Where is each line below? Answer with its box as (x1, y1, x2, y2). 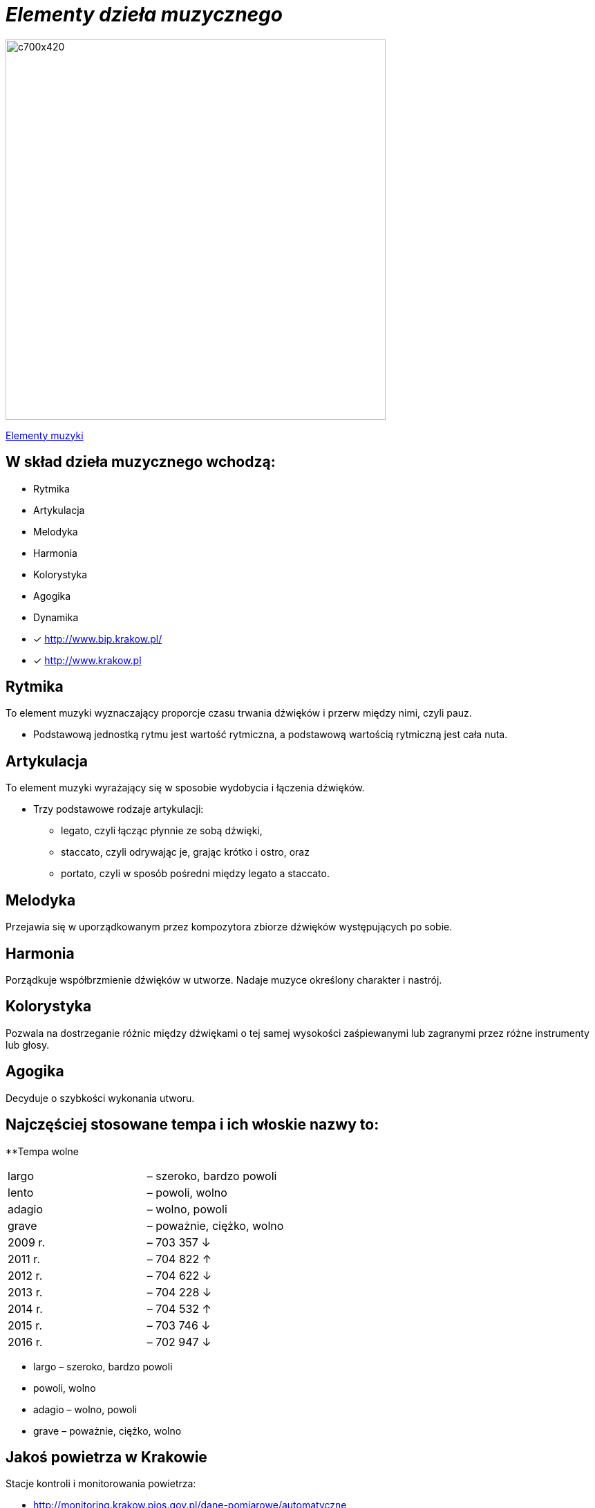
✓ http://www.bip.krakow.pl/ (33, 632, 162, 645)
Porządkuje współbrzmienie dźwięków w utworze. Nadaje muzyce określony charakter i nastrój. (6, 973, 442, 986)
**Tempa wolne (6, 1145, 79, 1157)
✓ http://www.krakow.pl (33, 654, 142, 666)
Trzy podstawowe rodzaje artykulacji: (33, 803, 204, 816)
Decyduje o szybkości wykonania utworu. (6, 1092, 195, 1104)
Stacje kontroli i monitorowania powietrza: (6, 1478, 196, 1490)
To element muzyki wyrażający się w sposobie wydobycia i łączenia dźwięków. (6, 782, 365, 794)
